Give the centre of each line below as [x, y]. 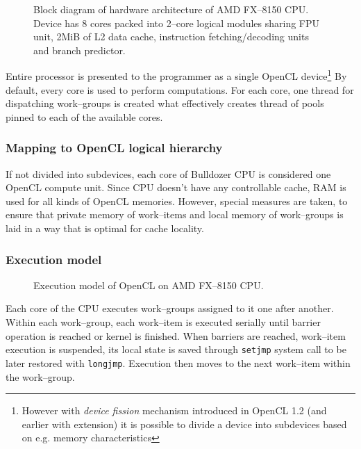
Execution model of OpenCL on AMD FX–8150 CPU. [149, 285]
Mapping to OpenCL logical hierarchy [114, 148]
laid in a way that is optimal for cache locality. [105, 228]
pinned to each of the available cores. [84, 116]
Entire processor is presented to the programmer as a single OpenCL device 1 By [176, 75]
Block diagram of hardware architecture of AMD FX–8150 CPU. [171, 9]
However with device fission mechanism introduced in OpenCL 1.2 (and [174, 410]
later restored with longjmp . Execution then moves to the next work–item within [178, 362]
